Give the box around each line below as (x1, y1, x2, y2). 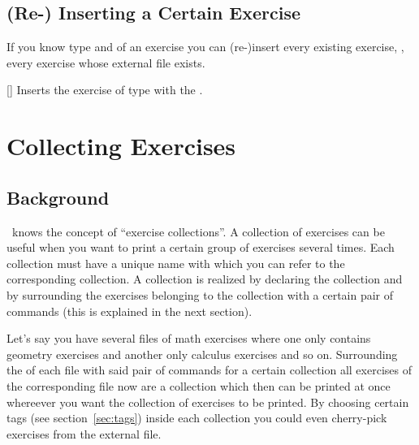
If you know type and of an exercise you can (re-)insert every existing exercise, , (6, 38, 404, 55)
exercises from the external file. (6, 425, 162, 442)
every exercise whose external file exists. (6, 54, 205, 71)
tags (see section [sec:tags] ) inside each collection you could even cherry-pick (6, 409, 387, 426)
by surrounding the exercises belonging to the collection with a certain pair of (6, 286, 394, 303)
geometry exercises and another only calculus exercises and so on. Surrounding (6, 345, 398, 362)
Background (6, 184, 110, 210)
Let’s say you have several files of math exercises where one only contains (6, 330, 371, 347)
